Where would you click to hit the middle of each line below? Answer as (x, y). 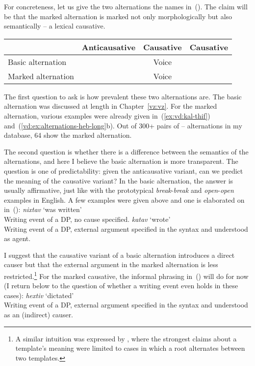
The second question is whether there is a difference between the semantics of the (126, 151)
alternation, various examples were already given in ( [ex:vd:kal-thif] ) (107, 115)
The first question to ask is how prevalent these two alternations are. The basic (123, 96)
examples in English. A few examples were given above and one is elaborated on (124, 199)
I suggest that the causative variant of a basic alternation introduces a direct (119, 255)
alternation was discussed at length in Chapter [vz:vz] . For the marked (111, 106)
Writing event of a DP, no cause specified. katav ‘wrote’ (87, 219)
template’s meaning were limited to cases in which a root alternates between (130, 348)
